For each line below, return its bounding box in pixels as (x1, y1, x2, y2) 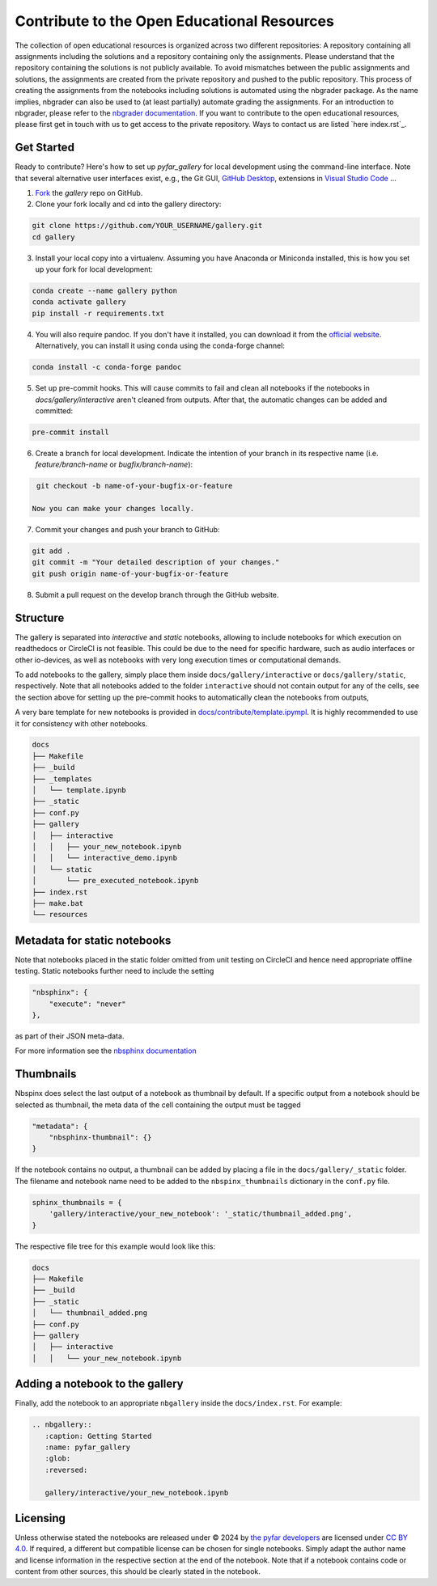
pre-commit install (32, 427, 109, 437)
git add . (32, 547, 71, 556)
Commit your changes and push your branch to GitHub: (35, 525, 220, 535)
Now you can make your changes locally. (32, 504, 194, 514)
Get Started (15, 141, 74, 154)
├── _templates (32, 774, 92, 784)
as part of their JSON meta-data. (15, 1031, 125, 1041)
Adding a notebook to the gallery (15, 1377, 184, 1391)
